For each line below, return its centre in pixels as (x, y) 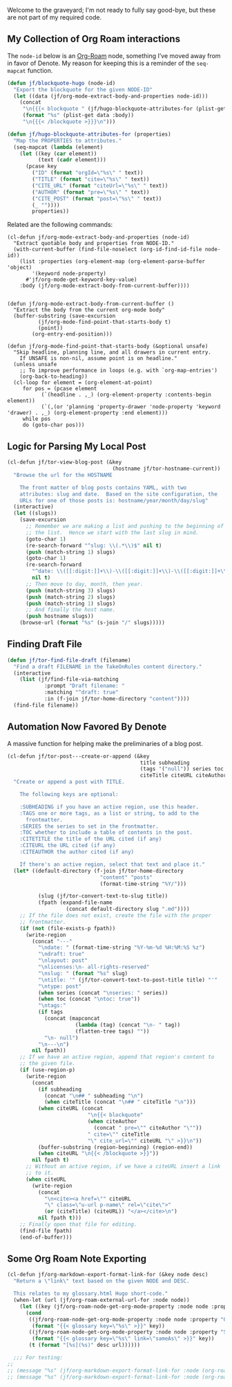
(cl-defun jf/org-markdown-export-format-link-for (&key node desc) (108, 1275)
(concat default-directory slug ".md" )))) (128, 909)
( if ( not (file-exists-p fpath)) (68, 928)
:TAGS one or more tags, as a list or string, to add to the (109, 813)
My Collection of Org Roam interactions (94, 39)
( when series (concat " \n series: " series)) (103, 992)
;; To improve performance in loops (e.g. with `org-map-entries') (118, 371)
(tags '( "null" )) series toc (182, 769)
